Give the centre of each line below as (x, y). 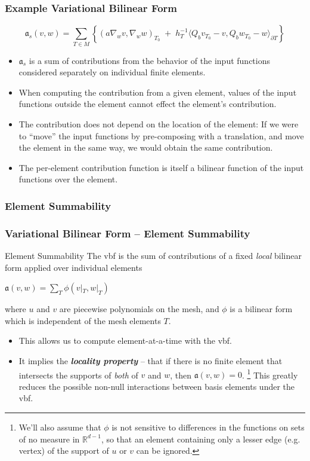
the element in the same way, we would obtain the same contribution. (146, 147)
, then (181, 375)
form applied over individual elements (74, 267)
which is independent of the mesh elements (83, 320)
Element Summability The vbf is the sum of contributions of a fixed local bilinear (154, 255)
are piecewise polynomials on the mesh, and (139, 309)
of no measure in (49, 439)
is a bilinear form (261, 309)
